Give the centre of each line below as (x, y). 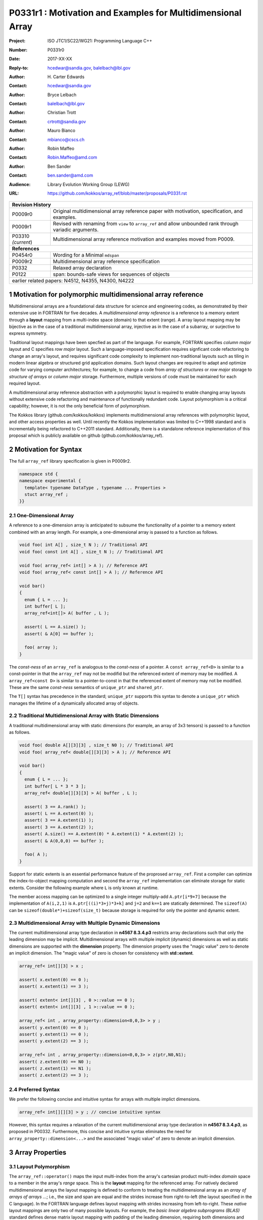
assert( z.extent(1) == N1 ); (55, 1068)
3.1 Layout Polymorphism (39, 1166)
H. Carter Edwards (66, 77)
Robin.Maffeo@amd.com (72, 157)
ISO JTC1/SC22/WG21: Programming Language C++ (100, 41)
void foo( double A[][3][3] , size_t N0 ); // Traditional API (96, 745)
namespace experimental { (50, 481)
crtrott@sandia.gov (67, 122)
